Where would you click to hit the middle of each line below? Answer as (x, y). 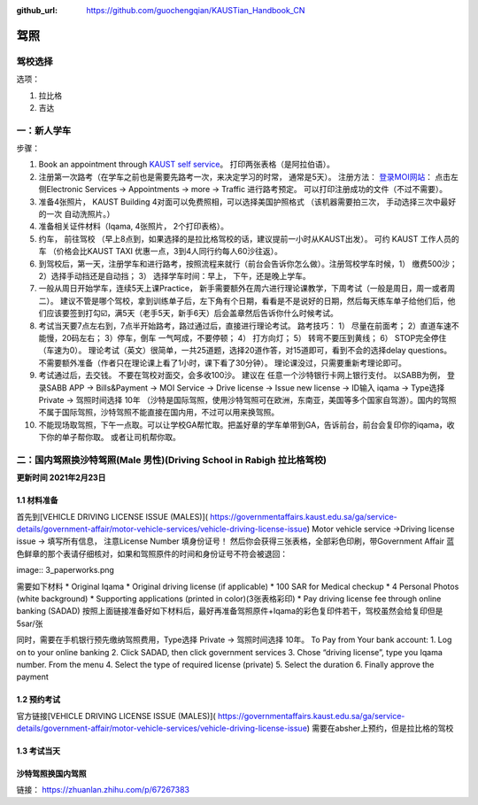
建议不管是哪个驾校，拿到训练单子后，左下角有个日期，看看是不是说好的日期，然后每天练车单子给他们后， (254, 300)
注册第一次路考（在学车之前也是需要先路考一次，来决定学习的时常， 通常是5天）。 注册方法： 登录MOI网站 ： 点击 (245, 176)
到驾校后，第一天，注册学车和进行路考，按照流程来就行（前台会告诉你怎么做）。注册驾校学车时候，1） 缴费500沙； (248, 263)
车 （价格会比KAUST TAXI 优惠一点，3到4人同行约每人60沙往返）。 (160, 252)
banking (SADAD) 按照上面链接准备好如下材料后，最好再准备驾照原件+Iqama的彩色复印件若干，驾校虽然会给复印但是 (230, 611)
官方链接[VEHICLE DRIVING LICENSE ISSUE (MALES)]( (116, 716)
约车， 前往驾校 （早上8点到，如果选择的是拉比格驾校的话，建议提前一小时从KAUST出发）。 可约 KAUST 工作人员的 (249, 238)
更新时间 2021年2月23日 (61, 477)
